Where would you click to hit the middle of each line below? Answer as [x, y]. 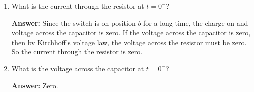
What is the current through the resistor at [78, 6]
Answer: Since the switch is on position [74, 23]
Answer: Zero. [35, 85]
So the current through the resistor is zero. [77, 52]
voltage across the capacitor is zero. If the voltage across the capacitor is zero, [131, 32]
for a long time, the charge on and [196, 23]
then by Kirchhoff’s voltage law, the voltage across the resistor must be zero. [129, 42]
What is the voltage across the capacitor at [78, 68]
